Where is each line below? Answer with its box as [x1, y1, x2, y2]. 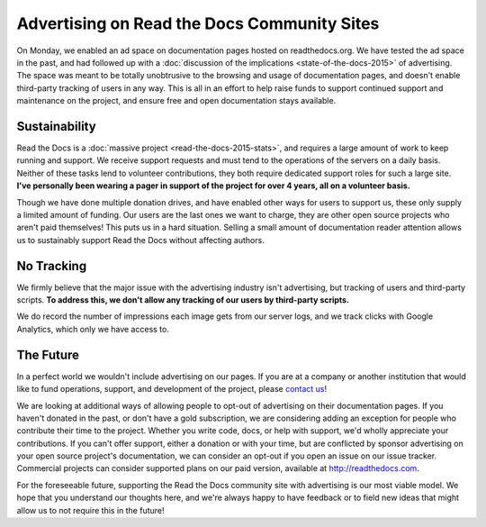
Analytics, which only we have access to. [16, 323, 170, 334]
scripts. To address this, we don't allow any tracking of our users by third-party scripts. [16, 295, 350, 305]
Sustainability [16, 118, 96, 134]
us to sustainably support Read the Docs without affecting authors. [16, 234, 265, 245]
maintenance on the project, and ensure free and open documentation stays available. [16, 95, 337, 106]
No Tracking [16, 258, 87, 274]
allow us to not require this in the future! [16, 504, 166, 515]
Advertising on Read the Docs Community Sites [16, 14, 380, 33]
